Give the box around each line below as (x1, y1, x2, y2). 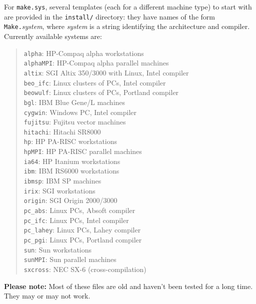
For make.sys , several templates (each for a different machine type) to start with (4, 1, 252, 11)
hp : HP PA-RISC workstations (23, 136, 117, 146)
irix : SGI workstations (23, 185, 95, 195)
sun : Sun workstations (23, 244, 92, 254)
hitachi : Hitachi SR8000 (23, 126, 101, 136)
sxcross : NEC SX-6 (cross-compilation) (23, 264, 146, 274)
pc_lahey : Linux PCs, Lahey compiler (23, 224, 141, 235)
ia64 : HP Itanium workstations (23, 155, 120, 166)
